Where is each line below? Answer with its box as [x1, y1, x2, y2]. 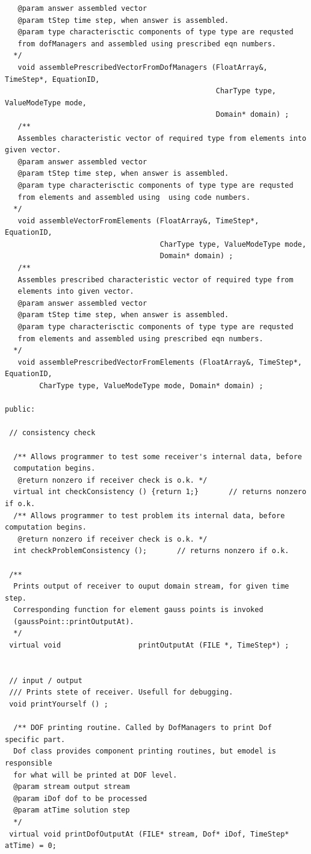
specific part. [5, 735, 66, 744]
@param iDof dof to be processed [13, 794, 147, 803]
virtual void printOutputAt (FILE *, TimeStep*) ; [9, 641, 289, 650]
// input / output [9, 676, 82, 685]
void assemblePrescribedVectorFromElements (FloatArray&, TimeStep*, [17, 357, 302, 367]
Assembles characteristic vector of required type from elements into [17, 134, 307, 143]
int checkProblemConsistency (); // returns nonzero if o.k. [13, 546, 289, 555]
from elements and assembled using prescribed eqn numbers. [17, 334, 263, 343]
